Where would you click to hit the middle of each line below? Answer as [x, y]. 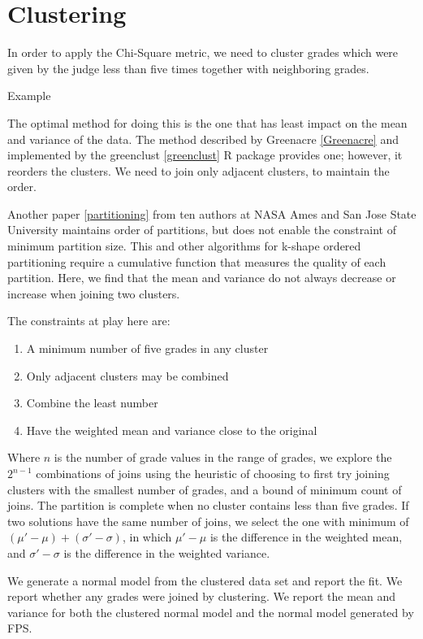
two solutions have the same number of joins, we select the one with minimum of [208, 521]
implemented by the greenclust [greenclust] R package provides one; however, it [205, 155]
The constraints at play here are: [89, 321]
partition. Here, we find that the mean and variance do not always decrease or [202, 278]
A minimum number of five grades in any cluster [147, 348]
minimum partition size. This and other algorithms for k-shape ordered [184, 246]
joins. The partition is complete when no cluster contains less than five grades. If [208, 505]
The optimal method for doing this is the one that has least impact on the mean [207, 122]
